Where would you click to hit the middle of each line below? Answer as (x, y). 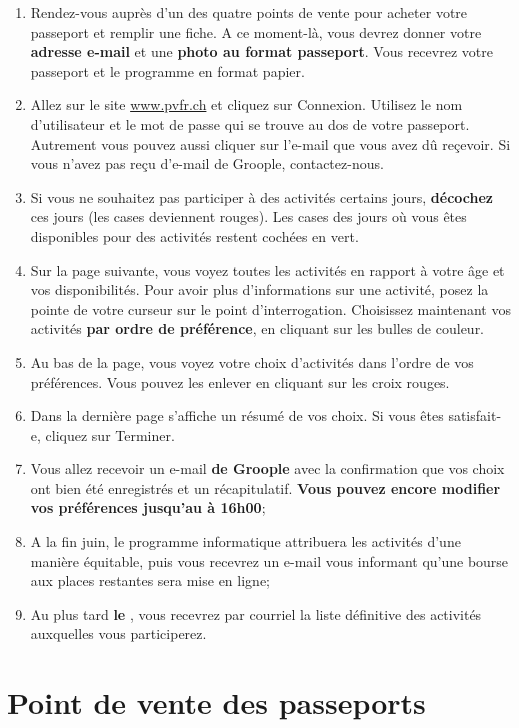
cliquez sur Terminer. (110, 434)
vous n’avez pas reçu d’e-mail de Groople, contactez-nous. (207, 163)
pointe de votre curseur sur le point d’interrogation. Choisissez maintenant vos (270, 308)
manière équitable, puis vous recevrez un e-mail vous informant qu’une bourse (269, 560)
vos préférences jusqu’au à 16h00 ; (148, 507)
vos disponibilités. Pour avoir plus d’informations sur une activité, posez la (259, 289)
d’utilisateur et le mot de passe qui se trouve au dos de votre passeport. (250, 123)
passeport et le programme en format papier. (167, 70)
